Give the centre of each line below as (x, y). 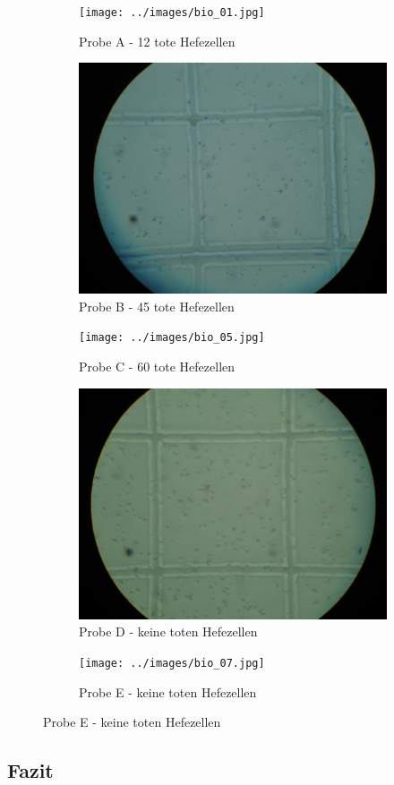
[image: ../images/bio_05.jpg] (172, 338)
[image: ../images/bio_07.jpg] (172, 663)
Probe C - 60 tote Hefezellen (157, 367)
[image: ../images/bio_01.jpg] (172, 13)
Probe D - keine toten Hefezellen (168, 631)
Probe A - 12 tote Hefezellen (157, 41)
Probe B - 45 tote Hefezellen (157, 306)
